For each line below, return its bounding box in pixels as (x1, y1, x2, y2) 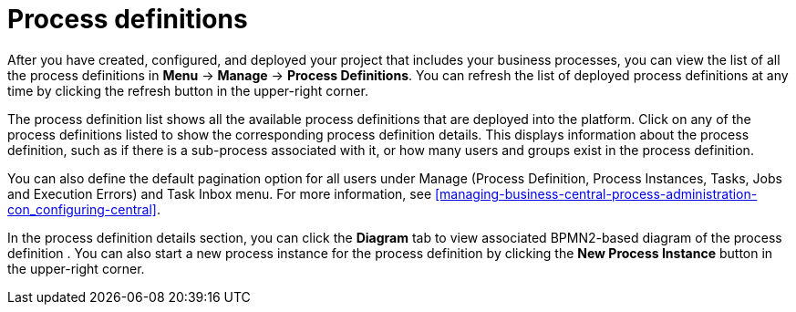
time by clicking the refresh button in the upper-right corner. (7, 82, 368, 99)
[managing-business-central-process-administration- (435, 185, 758, 202)
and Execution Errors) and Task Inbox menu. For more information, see (7, 185, 432, 202)
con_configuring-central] (7, 201, 157, 217)
